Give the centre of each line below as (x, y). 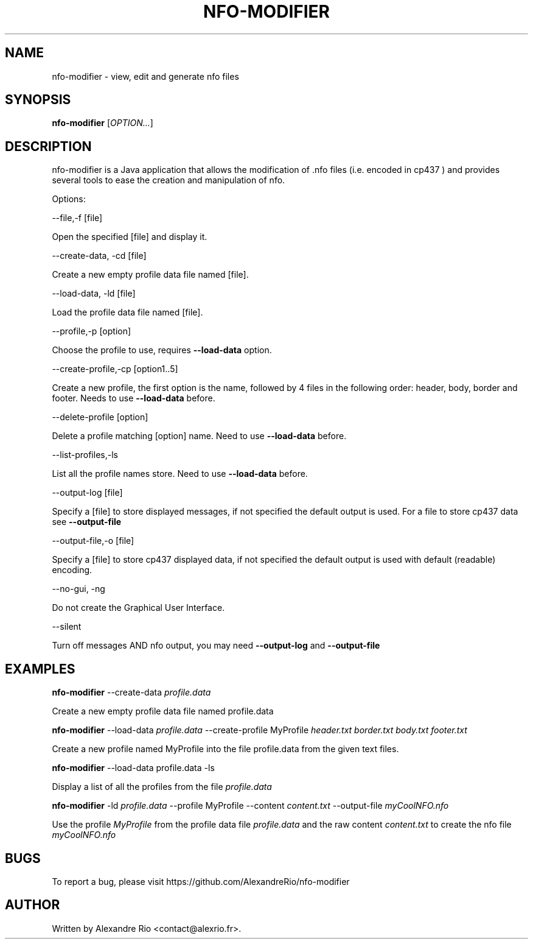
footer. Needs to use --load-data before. (134, 398)
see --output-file (87, 522)
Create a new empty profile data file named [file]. (150, 275)
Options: (69, 199)
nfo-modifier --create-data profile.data (131, 692)
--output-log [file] (87, 493)
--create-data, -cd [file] (99, 256)
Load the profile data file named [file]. (127, 312)
